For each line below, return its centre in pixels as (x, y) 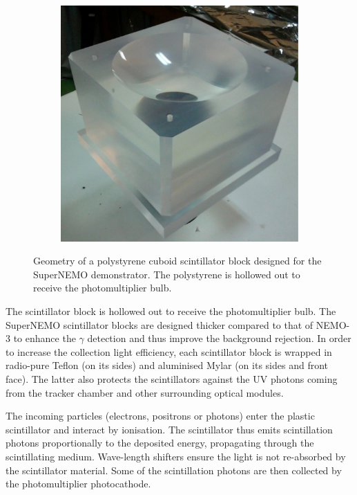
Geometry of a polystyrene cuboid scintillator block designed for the (177, 261)
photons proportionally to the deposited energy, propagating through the (160, 443)
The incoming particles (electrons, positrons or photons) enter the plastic (160, 416)
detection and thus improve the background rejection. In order (219, 338)
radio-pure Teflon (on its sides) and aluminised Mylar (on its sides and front (167, 365)
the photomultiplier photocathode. (78, 484)
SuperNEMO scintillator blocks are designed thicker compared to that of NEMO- (178, 324)
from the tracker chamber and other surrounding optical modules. (145, 392)
